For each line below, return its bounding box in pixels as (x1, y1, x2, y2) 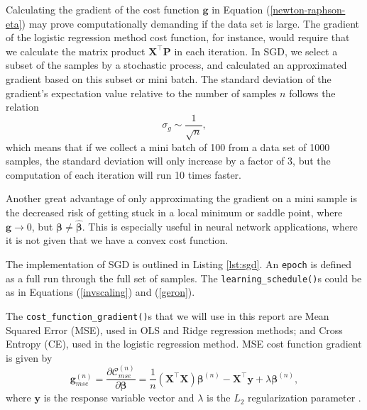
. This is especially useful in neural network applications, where (82, 218, 358, 233)
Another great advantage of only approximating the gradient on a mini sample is (6, 191, 357, 206)
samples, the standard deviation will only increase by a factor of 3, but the (6, 153, 331, 168)
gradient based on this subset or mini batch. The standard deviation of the (6, 71, 332, 86)
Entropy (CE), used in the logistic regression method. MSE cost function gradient (6, 336, 362, 351)
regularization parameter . (248, 390, 361, 405)
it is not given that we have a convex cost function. (6, 233, 229, 248)
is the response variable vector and (43, 390, 195, 405)
